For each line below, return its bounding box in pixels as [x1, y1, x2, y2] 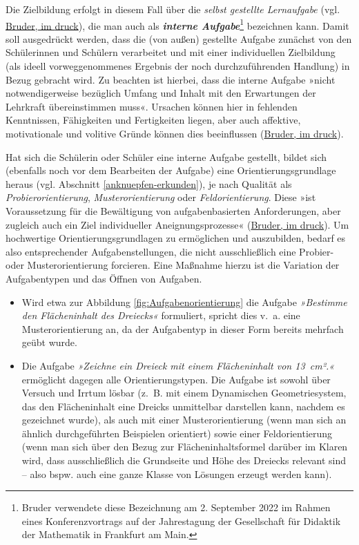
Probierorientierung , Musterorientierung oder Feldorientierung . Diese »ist [6, 190, 316, 204]
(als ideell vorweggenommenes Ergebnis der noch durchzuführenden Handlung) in [6, 59, 350, 73]
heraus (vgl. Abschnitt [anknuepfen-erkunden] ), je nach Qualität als [6, 176, 292, 191]
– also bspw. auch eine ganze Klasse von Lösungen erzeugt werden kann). [21, 466, 332, 481]
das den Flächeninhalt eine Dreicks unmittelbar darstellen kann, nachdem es [21, 399, 345, 413]
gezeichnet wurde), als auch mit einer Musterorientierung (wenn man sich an [21, 412, 347, 427]
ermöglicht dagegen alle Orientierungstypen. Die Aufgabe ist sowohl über [21, 372, 331, 386]
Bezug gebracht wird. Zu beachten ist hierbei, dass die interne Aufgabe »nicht [6, 72, 336, 86]
